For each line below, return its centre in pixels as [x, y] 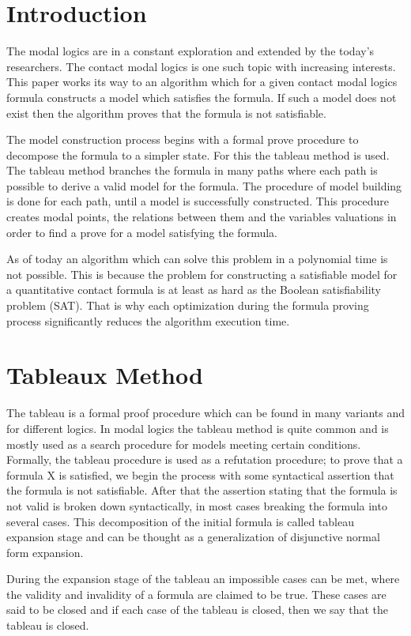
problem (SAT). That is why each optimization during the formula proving [188, 305]
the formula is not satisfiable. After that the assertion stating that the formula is [202, 490]
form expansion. [45, 552]
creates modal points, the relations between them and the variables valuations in [202, 217]
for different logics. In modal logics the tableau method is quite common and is [198, 428]
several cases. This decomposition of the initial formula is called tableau [180, 521]
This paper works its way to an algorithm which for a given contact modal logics [202, 82]
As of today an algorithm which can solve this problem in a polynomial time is [197, 259]
